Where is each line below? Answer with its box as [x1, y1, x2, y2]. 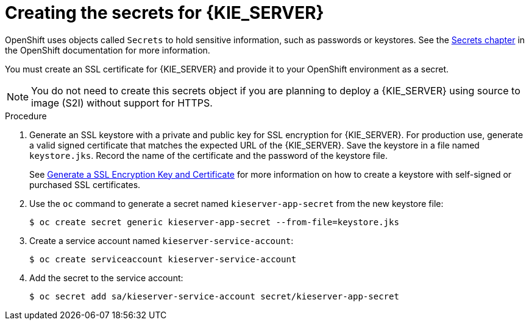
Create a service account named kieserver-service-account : [29, 235, 294, 246]
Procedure [5, 110, 47, 121]
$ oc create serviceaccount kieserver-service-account [29, 254, 297, 264]
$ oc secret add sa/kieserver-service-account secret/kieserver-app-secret [29, 291, 399, 301]
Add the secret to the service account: [29, 272, 183, 283]
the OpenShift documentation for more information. [5, 44, 210, 55]
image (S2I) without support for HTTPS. [31, 96, 213, 109]
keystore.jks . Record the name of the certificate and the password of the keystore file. [29, 150, 388, 161]
